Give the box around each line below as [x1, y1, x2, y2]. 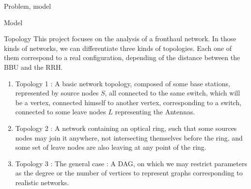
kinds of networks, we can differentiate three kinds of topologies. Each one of [4, 43, 232, 53]
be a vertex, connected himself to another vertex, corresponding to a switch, [15, 97, 242, 107]
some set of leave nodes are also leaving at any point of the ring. [15, 142, 206, 152]
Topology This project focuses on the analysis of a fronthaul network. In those [4, 33, 236, 44]
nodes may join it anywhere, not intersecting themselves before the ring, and [15, 132, 243, 142]
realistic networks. [15, 177, 69, 187]
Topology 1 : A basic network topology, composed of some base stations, [15, 78, 230, 88]
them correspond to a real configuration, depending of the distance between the [4, 52, 240, 63]
